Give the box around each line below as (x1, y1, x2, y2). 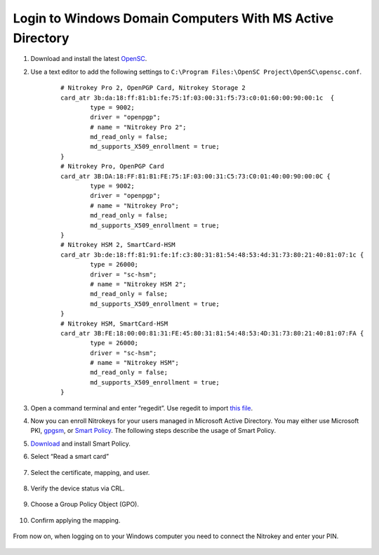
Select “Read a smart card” (30, 453, 109, 461)
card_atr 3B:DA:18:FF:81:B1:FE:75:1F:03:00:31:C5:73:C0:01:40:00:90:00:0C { (60, 172, 331, 180)
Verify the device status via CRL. (30, 484, 125, 493)
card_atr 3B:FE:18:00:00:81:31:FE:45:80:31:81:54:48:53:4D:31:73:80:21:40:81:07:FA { (60, 329, 364, 337)
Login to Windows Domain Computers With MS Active (13, 11, 334, 26)
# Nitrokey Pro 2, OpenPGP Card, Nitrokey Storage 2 (60, 84, 246, 92)
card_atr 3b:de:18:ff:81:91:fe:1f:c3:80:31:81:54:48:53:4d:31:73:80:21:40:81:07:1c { (60, 250, 364, 259)
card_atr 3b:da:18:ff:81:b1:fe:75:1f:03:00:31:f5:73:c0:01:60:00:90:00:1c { (60, 93, 335, 102)
